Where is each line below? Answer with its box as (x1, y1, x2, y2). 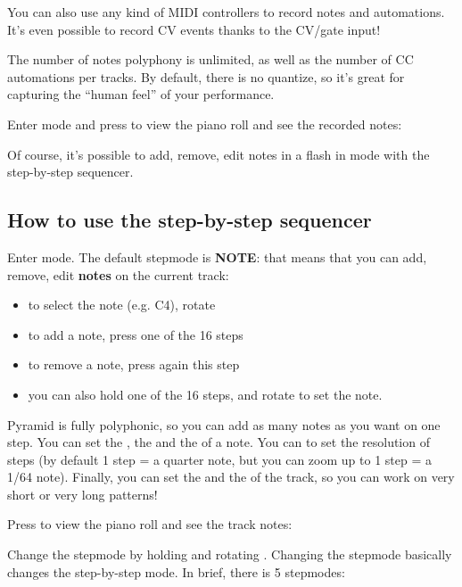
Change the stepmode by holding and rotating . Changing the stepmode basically (7, 545, 452, 564)
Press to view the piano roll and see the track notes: (7, 515, 293, 533)
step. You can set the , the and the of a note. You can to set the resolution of (7, 433, 430, 451)
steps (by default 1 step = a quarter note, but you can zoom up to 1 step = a (7, 450, 432, 468)
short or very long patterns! (7, 484, 158, 503)
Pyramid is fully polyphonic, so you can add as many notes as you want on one (7, 415, 441, 434)
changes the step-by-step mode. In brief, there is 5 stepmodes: (7, 562, 345, 581)
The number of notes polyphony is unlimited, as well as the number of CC (7, 50, 414, 69)
